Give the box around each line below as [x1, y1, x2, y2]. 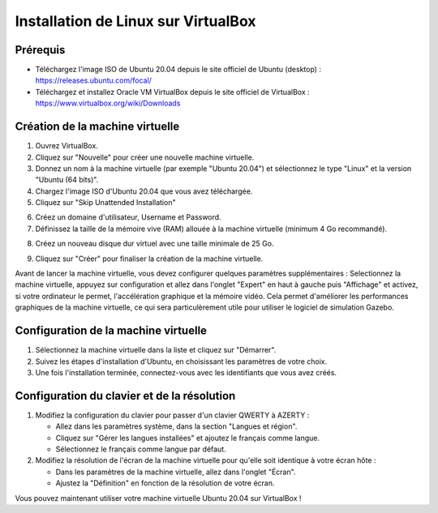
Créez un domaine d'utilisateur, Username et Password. [35, 212, 222, 222]
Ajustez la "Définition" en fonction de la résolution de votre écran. [55, 478, 275, 488]
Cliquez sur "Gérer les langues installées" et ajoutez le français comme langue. [55, 433, 320, 442]
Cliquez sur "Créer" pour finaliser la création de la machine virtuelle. [35, 254, 264, 263]
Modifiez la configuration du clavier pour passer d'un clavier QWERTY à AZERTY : [35, 410, 310, 420]
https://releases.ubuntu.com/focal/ [35, 75, 152, 85]
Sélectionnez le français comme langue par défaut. [55, 444, 226, 454]
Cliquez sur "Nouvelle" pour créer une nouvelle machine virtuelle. [35, 152, 255, 162]
